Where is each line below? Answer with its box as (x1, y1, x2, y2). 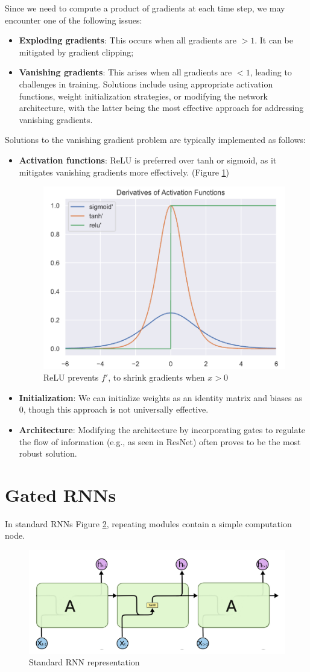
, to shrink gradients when (108, 371, 205, 384)
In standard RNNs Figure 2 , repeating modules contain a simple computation (5, 517, 292, 530)
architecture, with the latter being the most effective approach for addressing (19, 101, 304, 114)
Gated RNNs (5, 482, 116, 507)
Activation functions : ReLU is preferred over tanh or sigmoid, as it (19, 153, 277, 166)
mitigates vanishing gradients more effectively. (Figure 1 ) (19, 165, 229, 178)
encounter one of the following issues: (5, 13, 142, 26)
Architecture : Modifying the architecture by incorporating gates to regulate (19, 423, 306, 436)
